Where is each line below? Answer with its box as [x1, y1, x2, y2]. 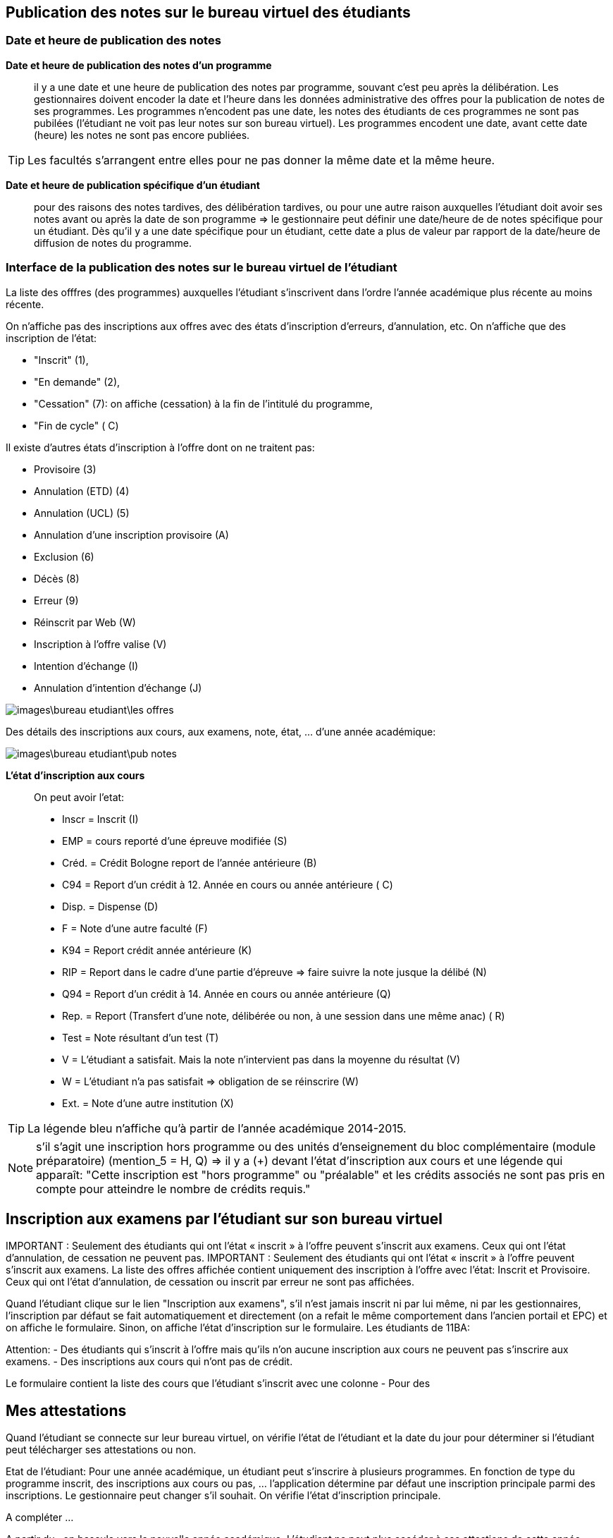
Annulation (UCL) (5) [34, 506, 130, 519]
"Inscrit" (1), [34, 353, 89, 366]
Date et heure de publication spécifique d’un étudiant [6, 178, 260, 191]
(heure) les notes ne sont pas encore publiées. [34, 128, 250, 141]
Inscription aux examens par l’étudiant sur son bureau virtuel [6, 1209, 443, 1228]
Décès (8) [34, 572, 80, 585]
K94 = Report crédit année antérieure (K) [62, 944, 252, 956]
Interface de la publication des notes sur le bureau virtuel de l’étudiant [6, 260, 397, 275]
